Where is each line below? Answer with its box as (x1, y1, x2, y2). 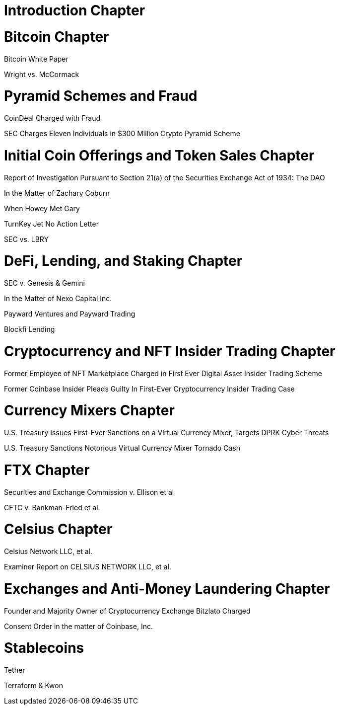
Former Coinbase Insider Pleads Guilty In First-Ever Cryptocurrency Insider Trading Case (4, 384, 295, 393)
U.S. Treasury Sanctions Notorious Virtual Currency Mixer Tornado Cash (4, 444, 240, 452)
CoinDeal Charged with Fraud (4, 114, 101, 122)
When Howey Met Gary (4, 204, 80, 213)
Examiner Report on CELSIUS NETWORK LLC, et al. (4, 562, 171, 571)
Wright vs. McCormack (4, 70, 79, 79)
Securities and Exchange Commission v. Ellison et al (4, 487, 174, 496)
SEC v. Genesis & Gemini (4, 279, 85, 287)
